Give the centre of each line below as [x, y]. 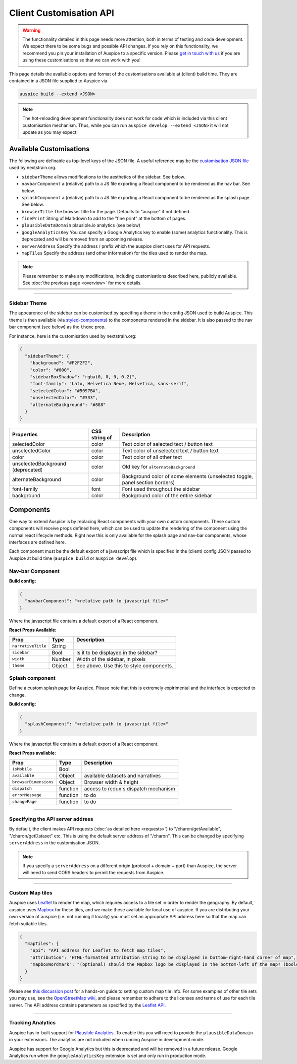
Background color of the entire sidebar [167, 496]
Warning [31, 30]
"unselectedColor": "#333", [64, 398]
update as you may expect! [50, 132]
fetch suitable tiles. [28, 923]
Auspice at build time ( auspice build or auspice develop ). [74, 558]
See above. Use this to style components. [124, 665]
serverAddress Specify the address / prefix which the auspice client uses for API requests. [116, 246]
